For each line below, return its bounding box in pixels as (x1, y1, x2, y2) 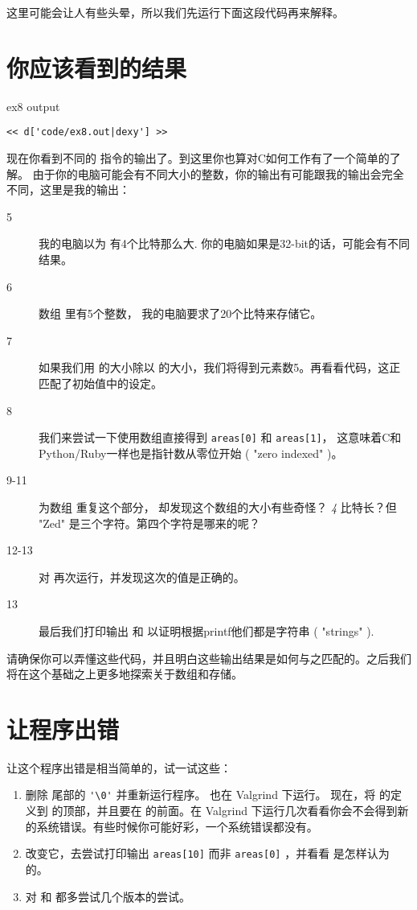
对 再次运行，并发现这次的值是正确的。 (39, 568, 245, 585)
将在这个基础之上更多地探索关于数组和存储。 (6, 665, 243, 682)
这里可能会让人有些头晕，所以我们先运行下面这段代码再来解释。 (6, 4, 344, 20)
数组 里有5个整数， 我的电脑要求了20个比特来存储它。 (39, 305, 322, 322)
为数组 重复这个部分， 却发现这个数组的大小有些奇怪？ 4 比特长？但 (39, 498, 397, 515)
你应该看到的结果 (6, 51, 187, 84)
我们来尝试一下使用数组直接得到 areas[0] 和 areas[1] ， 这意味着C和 (39, 429, 402, 446)
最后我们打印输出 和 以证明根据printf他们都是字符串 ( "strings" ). (39, 622, 374, 639)
